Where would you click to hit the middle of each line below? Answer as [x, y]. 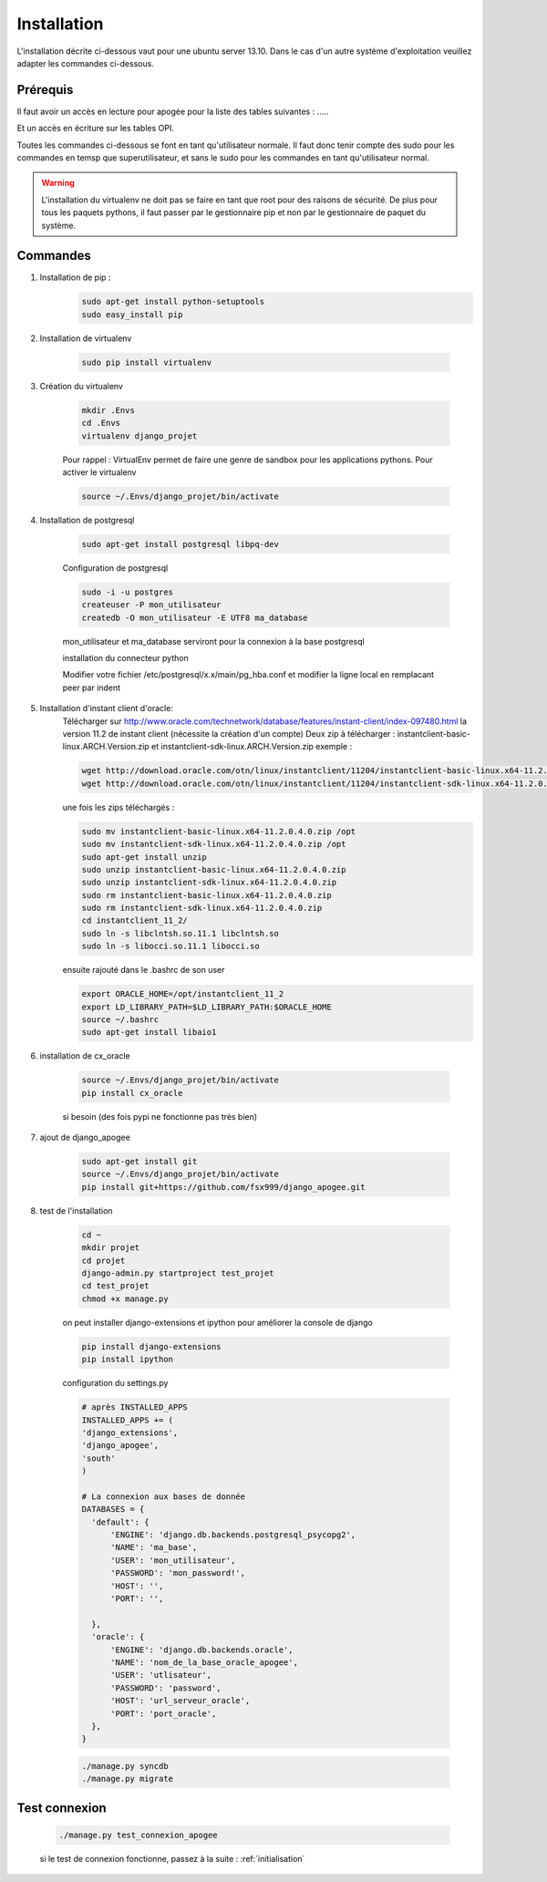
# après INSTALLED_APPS [135, 1407]
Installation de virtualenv [86, 338]
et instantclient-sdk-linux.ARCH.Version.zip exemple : [252, 747]
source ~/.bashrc [120, 1019]
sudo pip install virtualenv [147, 362]
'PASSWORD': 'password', [166, 1688]
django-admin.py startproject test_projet [178, 1273]
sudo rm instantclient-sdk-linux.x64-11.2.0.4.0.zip [202, 908]
